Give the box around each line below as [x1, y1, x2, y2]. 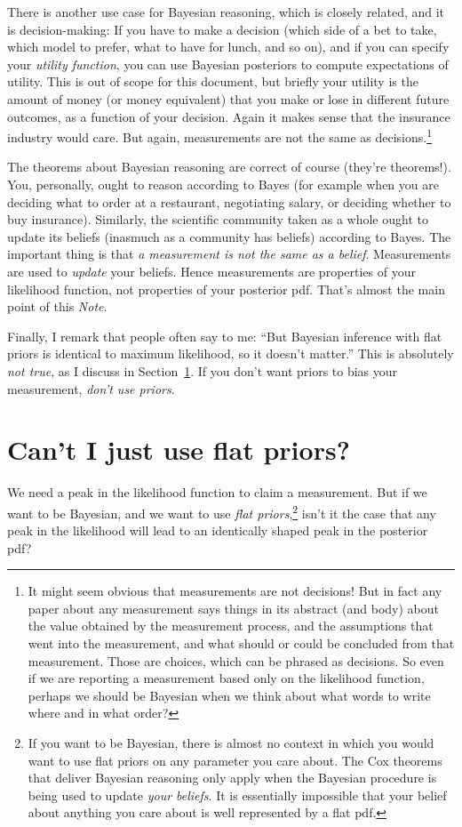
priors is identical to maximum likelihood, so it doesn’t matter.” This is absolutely [7, 344, 454, 363]
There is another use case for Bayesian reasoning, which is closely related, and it [7, 3, 445, 20]
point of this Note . [7, 297, 108, 316]
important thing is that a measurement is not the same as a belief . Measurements [7, 245, 451, 263]
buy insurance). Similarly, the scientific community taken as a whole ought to [7, 210, 428, 229]
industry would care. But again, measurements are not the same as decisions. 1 [7, 125, 433, 146]
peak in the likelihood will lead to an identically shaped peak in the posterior [7, 521, 428, 540]
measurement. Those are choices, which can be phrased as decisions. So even [28, 651, 444, 670]
